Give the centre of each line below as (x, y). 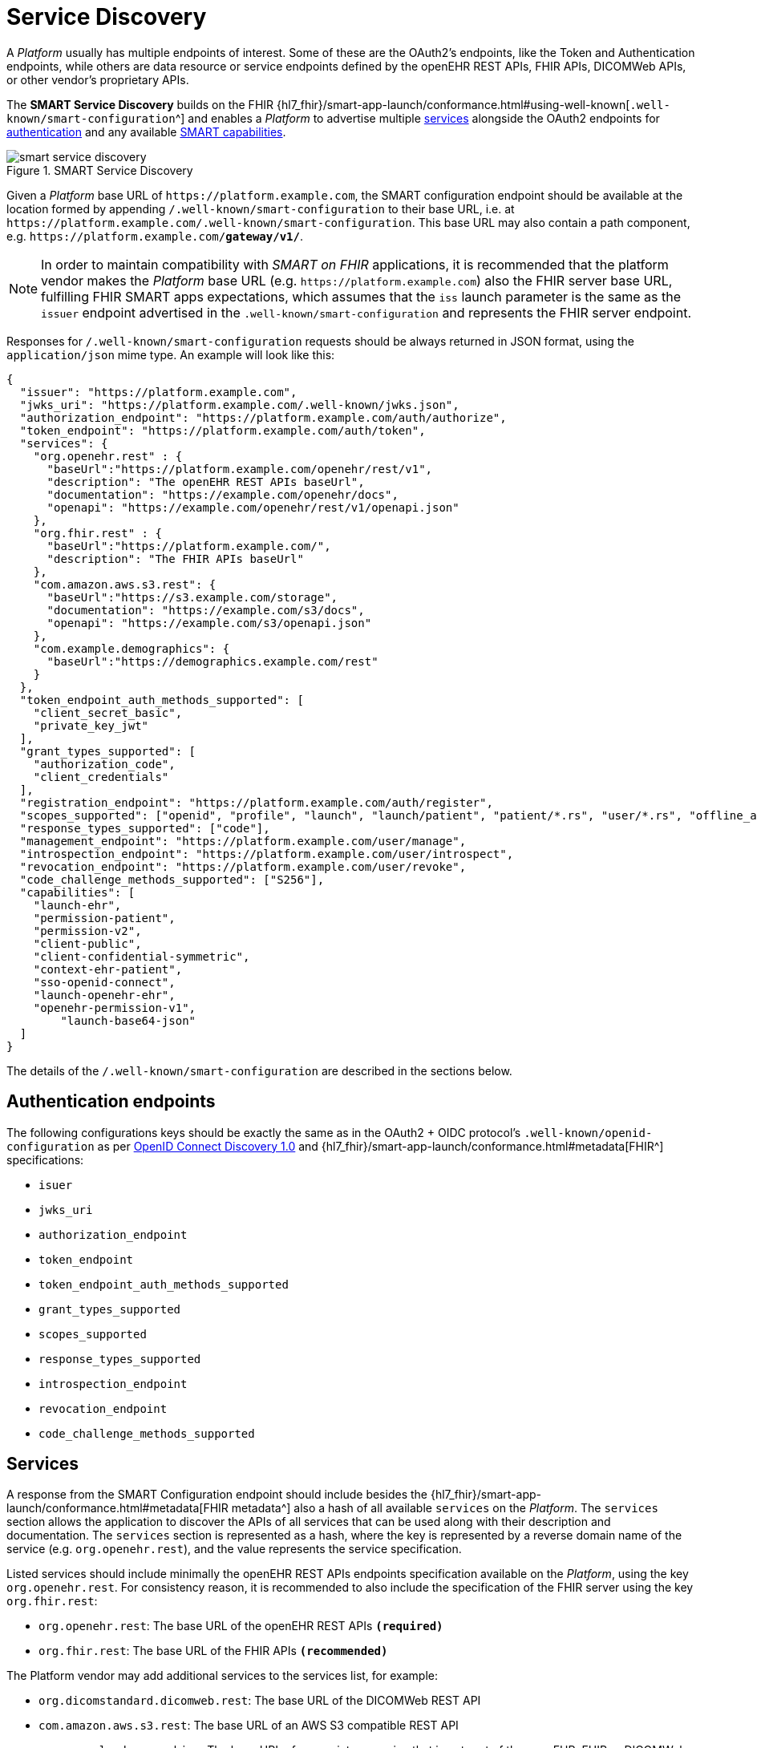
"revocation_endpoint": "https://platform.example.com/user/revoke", (243, 866)
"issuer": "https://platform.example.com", (158, 392)
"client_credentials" (101, 777)
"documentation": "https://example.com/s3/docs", (206, 610)
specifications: (45, 1159)
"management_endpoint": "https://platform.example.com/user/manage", (243, 841)
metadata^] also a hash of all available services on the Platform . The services (445, 1508)
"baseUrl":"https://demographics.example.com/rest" (213, 661)
